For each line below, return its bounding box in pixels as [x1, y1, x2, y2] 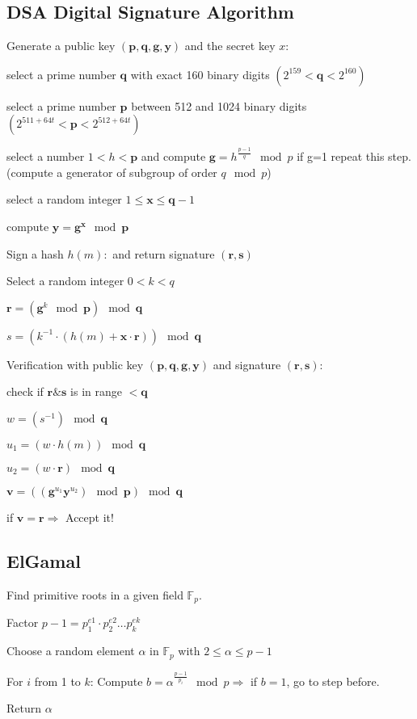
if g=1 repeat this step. [297, 148, 411, 165]
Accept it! [65, 509, 114, 526]
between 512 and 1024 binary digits [131, 97, 307, 114]
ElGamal [6, 549, 81, 574]
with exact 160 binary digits [130, 65, 270, 82]
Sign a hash [6, 245, 64, 262]
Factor [6, 614, 39, 631]
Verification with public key [6, 355, 144, 372]
